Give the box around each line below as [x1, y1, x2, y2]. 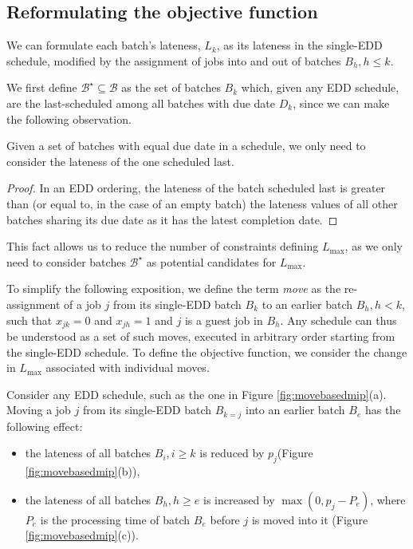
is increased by [203, 491, 275, 508]
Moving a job [6, 401, 71, 418]
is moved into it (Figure [251, 511, 368, 527]
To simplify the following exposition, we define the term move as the [6, 280, 341, 297]
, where [370, 491, 406, 508]
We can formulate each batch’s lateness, [6, 37, 201, 53]
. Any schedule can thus [280, 311, 397, 328]
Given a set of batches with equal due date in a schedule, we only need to [6, 137, 366, 154]
